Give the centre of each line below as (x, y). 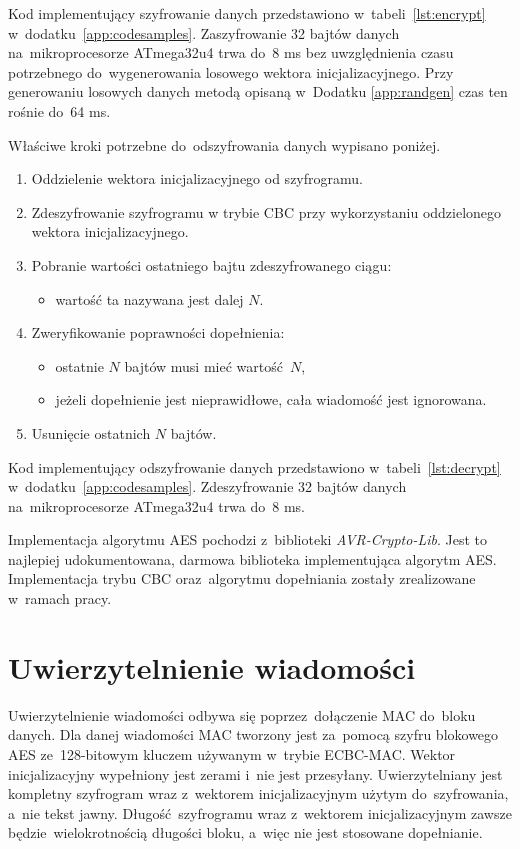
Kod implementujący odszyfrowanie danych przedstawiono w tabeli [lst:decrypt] (254, 466)
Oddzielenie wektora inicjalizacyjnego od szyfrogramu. (197, 178)
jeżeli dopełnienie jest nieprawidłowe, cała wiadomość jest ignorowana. (271, 399)
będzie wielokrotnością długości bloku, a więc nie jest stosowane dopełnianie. (245, 832)
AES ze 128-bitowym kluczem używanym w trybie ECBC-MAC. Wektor (232, 753)
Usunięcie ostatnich (91, 432)
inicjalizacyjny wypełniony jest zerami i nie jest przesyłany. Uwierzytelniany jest (255, 773)
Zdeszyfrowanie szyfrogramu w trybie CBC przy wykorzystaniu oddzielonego (266, 211)
